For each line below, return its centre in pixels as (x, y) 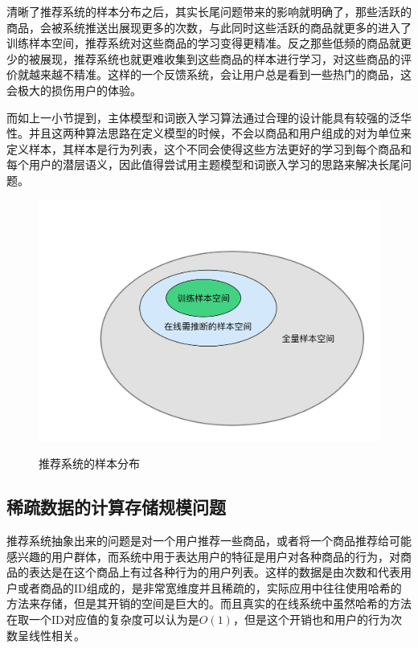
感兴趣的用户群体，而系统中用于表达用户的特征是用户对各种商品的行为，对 (203, 556)
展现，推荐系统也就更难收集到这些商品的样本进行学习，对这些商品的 (220, 58)
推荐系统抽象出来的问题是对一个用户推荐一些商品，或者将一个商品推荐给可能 (209, 541)
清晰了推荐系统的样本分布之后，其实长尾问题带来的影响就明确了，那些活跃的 (209, 11)
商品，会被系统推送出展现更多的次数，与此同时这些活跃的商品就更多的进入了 (209, 27)
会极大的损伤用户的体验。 (74, 90)
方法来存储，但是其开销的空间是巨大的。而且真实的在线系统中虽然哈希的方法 (209, 603)
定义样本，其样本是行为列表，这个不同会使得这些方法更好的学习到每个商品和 (209, 148)
